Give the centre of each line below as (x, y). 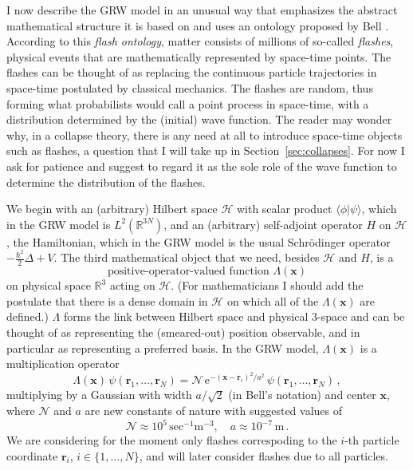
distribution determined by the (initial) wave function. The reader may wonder (199, 119)
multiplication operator (63, 363)
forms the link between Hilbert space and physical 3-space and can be (234, 316)
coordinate (32, 455)
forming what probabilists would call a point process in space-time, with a (188, 103)
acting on (132, 285)
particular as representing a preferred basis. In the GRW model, (163, 348)
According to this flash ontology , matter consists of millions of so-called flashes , (200, 41)
